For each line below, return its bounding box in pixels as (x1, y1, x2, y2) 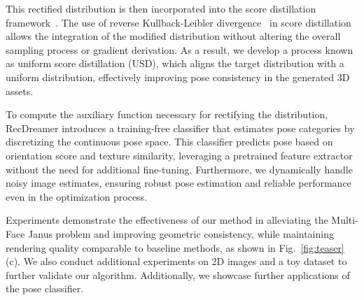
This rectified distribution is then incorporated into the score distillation (6, 1, 316, 15)
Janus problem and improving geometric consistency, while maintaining (28, 226, 334, 241)
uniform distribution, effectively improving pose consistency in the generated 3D (6, 69, 350, 84)
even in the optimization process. (6, 189, 148, 203)
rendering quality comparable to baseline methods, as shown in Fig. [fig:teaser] (6, 240, 344, 255)
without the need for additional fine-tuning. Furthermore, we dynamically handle (6, 162, 353, 176)
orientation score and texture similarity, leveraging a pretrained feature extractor (6, 148, 353, 162)
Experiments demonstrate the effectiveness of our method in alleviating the (6, 213, 328, 227)
